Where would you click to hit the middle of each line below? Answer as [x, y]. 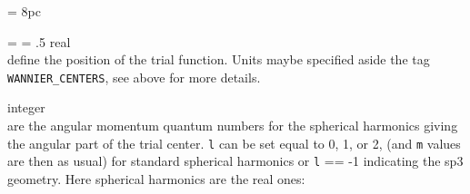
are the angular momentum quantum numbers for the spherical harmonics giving [233, 126]
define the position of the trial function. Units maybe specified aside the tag [219, 59]
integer [26, 107]
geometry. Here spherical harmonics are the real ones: [156, 178]
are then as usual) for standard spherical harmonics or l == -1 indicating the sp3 [235, 161]
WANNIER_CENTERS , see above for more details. [134, 77]
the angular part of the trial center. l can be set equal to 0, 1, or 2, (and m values [234, 143]
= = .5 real [39, 41]
